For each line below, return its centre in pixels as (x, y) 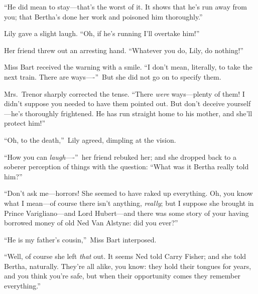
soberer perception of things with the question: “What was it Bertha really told (126, 167)
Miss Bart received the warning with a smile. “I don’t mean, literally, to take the (128, 67)
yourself (239, 103)
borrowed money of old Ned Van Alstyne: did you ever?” (91, 223)
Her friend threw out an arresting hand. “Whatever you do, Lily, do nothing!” (124, 50)
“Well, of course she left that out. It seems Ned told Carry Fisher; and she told (125, 256)
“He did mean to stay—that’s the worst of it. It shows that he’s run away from (125, 7)
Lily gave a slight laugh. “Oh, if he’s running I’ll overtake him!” (102, 33)
